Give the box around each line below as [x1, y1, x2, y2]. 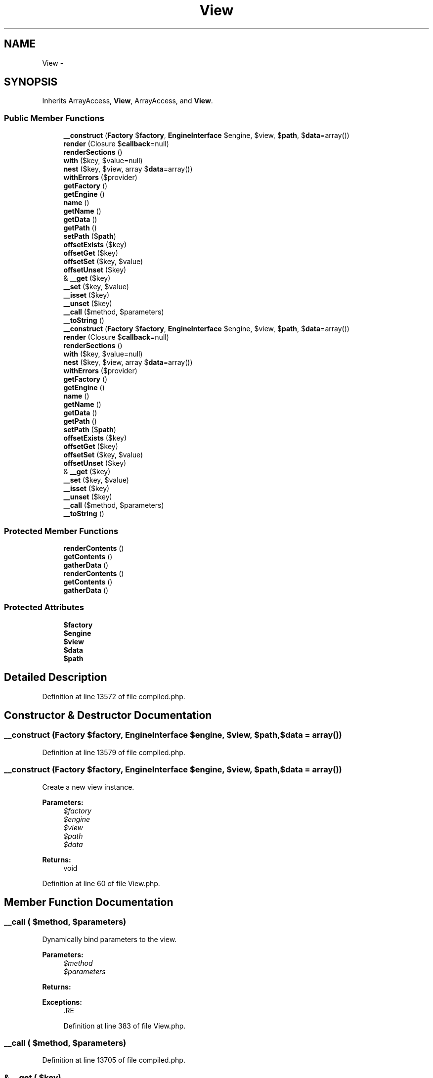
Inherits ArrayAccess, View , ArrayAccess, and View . [42, 96, 213, 105]
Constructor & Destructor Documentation [4, 709, 212, 721]
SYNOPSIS [4, 76, 58, 89]
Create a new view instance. [42, 782, 134, 791]
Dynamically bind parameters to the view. [42, 935, 177, 943]
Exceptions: [42, 997, 82, 1006]
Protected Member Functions [4, 526, 119, 536]
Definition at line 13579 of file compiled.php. [42, 748, 185, 757]
